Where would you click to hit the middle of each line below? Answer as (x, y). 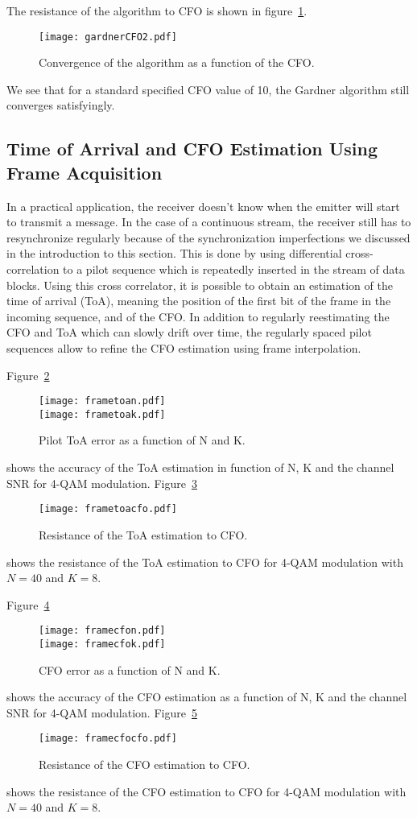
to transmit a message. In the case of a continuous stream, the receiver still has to (209, 222)
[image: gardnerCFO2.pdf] (108, 37)
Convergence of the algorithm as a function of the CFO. (177, 62)
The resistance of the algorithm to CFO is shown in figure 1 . (157, 10)
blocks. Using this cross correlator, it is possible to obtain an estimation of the (200, 285)
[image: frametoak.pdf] (102, 414)
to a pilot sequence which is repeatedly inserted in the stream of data (234, 269)
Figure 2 (28, 375)
